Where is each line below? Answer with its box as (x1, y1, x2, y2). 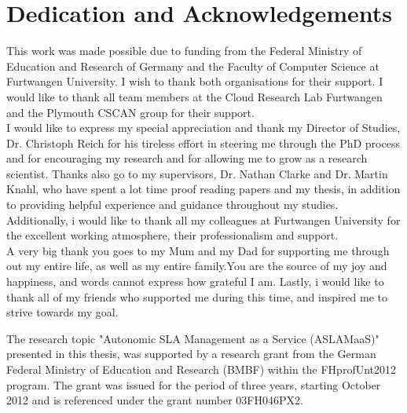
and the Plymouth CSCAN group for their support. (6, 104, 255, 120)
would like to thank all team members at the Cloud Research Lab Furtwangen (6, 88, 383, 104)
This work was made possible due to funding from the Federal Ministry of (6, 42, 362, 59)
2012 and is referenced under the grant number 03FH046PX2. (6, 392, 303, 408)
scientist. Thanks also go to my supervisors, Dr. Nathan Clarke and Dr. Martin (6, 165, 388, 181)
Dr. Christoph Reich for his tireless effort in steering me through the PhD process (6, 134, 400, 151)
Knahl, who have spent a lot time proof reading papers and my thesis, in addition (6, 181, 401, 197)
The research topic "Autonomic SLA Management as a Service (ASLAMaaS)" (6, 330, 379, 346)
